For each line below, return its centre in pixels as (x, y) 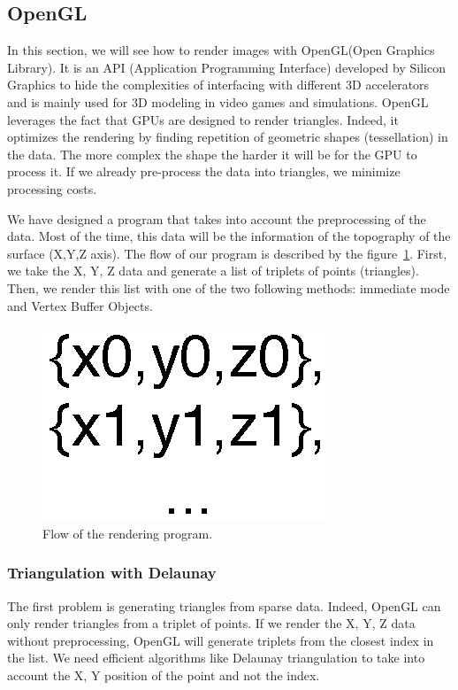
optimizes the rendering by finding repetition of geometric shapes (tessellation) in (228, 137)
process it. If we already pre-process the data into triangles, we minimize (204, 171)
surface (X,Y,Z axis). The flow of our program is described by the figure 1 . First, (227, 253)
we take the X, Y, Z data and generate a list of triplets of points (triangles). (213, 271)
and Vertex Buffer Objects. (80, 305)
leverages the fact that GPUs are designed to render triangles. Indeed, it (203, 119)
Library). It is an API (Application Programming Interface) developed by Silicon (226, 67)
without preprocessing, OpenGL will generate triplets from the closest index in (221, 640)
